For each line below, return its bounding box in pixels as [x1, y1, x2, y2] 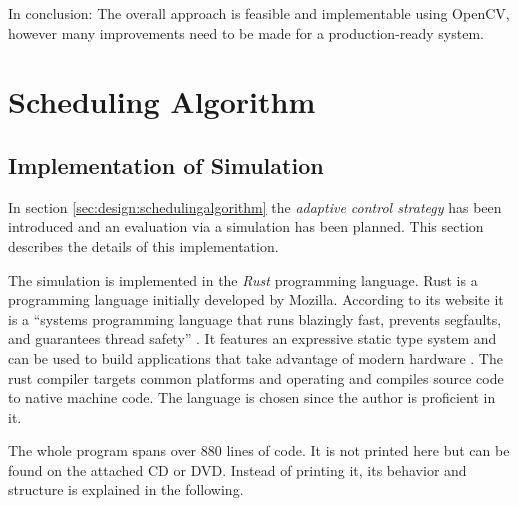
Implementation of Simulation [8, 149, 324, 180]
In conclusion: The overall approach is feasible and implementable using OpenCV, [8, 3, 510, 23]
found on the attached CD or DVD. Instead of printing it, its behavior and [8, 459, 467, 480]
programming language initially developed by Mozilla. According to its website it [8, 289, 504, 310]
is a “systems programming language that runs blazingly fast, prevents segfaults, [8, 308, 502, 329]
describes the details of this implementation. [8, 235, 279, 256]
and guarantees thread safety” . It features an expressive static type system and [8, 328, 497, 349]
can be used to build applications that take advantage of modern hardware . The [8, 347, 503, 368]
